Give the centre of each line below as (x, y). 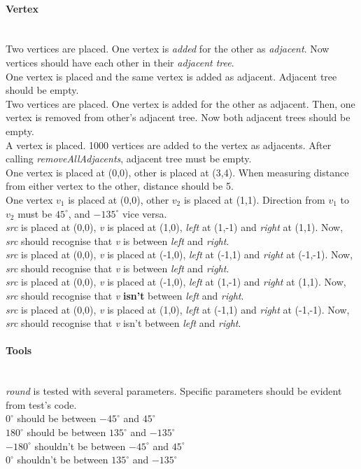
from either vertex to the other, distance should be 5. (120, 186)
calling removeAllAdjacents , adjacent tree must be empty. (129, 159)
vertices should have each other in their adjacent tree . (120, 62)
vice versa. (144, 213)
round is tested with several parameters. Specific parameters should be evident (174, 391)
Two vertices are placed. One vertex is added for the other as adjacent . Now (168, 49)
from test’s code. (41, 404)
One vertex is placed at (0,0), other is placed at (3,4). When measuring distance (177, 172)
